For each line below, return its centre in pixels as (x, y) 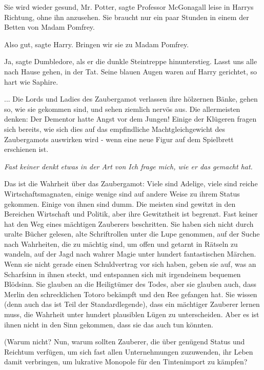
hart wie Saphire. (31, 81)
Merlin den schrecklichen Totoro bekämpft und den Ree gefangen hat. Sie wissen (131, 294)
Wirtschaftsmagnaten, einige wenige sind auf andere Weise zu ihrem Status (122, 193)
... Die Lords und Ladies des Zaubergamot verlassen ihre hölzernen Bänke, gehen (131, 99)
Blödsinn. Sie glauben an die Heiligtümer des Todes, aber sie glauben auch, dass (130, 284)
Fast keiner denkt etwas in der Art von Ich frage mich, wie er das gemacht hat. (128, 166)
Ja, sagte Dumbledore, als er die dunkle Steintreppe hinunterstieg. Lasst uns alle (131, 61)
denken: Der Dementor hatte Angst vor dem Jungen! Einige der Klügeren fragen (130, 119)
